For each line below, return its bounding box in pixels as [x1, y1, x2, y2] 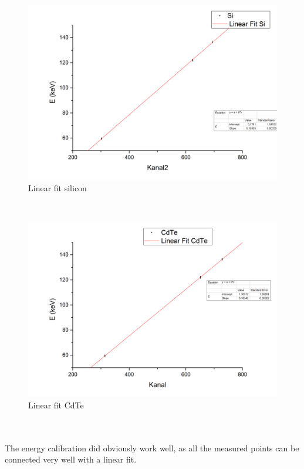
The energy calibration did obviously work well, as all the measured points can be [5, 441, 299, 454]
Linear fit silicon [28, 181, 87, 194]
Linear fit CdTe [28, 398, 84, 411]
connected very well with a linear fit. [5, 453, 137, 465]
